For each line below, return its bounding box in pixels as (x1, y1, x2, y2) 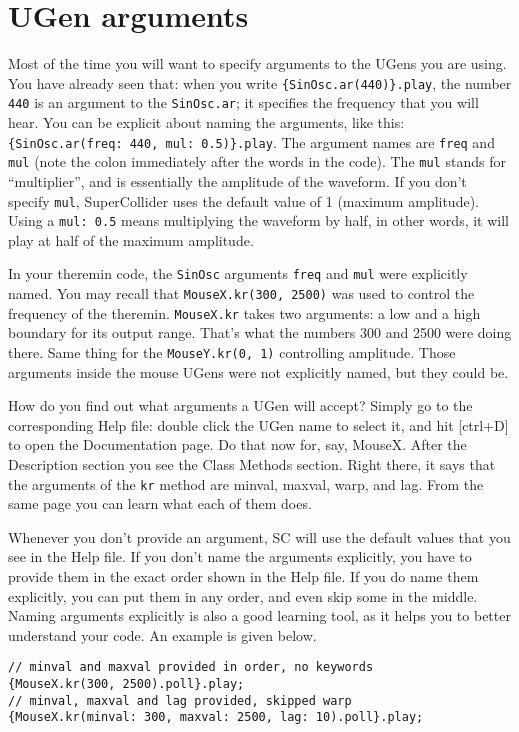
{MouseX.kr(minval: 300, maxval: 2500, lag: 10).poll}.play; (8, 710, 424, 725)
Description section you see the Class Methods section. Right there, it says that (8, 454, 496, 475)
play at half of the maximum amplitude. (8, 229, 254, 250)
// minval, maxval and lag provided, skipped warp (8, 693, 352, 708)
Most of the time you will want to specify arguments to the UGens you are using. (8, 53, 507, 74)
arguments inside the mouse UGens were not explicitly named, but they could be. (8, 361, 509, 382)
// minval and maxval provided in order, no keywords (8, 660, 374, 675)
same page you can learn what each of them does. (8, 493, 312, 514)
